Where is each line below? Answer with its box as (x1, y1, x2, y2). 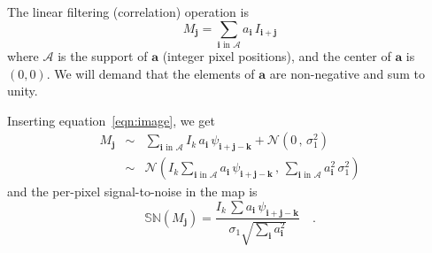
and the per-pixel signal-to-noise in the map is (7, 182, 258, 201)
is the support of (58, 46, 148, 65)
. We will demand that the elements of (46, 64, 255, 82)
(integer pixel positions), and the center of (162, 46, 391, 65)
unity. (7, 81, 38, 100)
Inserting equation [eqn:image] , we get (7, 111, 216, 129)
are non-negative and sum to (269, 64, 425, 82)
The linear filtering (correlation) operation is (7, 3, 249, 20)
